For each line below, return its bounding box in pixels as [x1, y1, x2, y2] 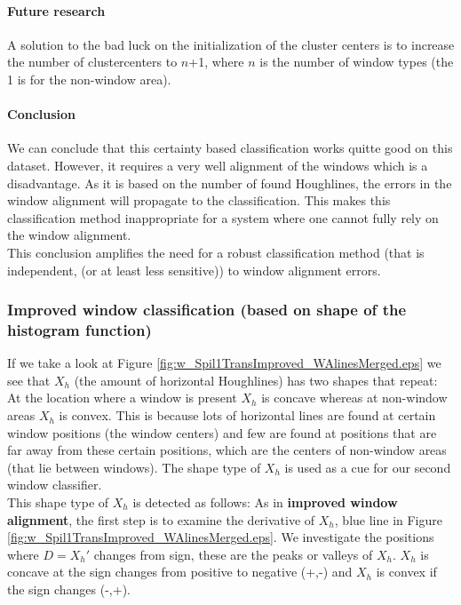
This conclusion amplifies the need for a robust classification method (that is [7, 243, 425, 261]
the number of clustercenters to [7, 52, 178, 71]
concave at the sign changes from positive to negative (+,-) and [7, 562, 353, 581]
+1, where [188, 52, 244, 71]
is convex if [376, 562, 437, 581]
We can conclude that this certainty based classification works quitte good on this [7, 139, 453, 157]
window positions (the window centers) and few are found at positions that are [7, 423, 437, 442]
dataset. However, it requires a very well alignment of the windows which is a [7, 155, 428, 174]
